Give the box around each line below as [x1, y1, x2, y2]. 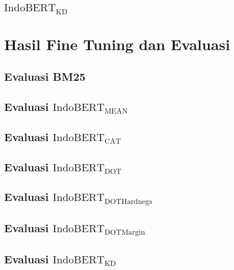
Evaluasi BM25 [4, 69, 86, 84]
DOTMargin [104, 229, 145, 237]
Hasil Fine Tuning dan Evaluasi [4, 33, 230, 54]
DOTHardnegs [104, 197, 152, 206]
